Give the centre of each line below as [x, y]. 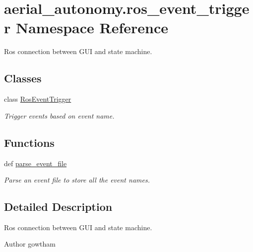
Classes [23, 78]
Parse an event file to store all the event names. [77, 180]
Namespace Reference [92, 28]
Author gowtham [30, 244]
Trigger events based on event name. [59, 115]
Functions [29, 142]
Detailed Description [58, 207]
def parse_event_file [35, 163]
